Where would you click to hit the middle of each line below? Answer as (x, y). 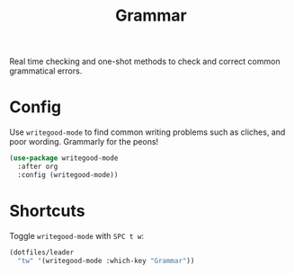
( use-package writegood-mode (64, 158)
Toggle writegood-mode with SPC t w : (76, 235)
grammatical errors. (46, 71)
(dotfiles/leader (42, 252)
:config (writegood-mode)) (68, 175)
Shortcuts (47, 211)
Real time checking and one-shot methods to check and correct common (145, 62)
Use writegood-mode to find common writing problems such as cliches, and (147, 132)
